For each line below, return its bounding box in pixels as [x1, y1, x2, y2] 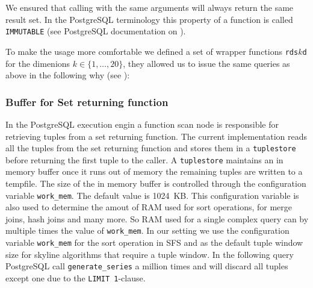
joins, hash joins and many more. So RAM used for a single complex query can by [5, 212, 309, 225]
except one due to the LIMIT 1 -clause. [5, 272, 146, 284]
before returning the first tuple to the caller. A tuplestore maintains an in [5, 153, 284, 166]
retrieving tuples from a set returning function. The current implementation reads [5, 130, 308, 142]
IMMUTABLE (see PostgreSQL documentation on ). [5, 25, 186, 37]
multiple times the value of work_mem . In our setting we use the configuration [5, 224, 290, 237]
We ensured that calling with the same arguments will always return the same [5, 1, 294, 13]
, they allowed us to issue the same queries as [123, 57, 290, 69]
